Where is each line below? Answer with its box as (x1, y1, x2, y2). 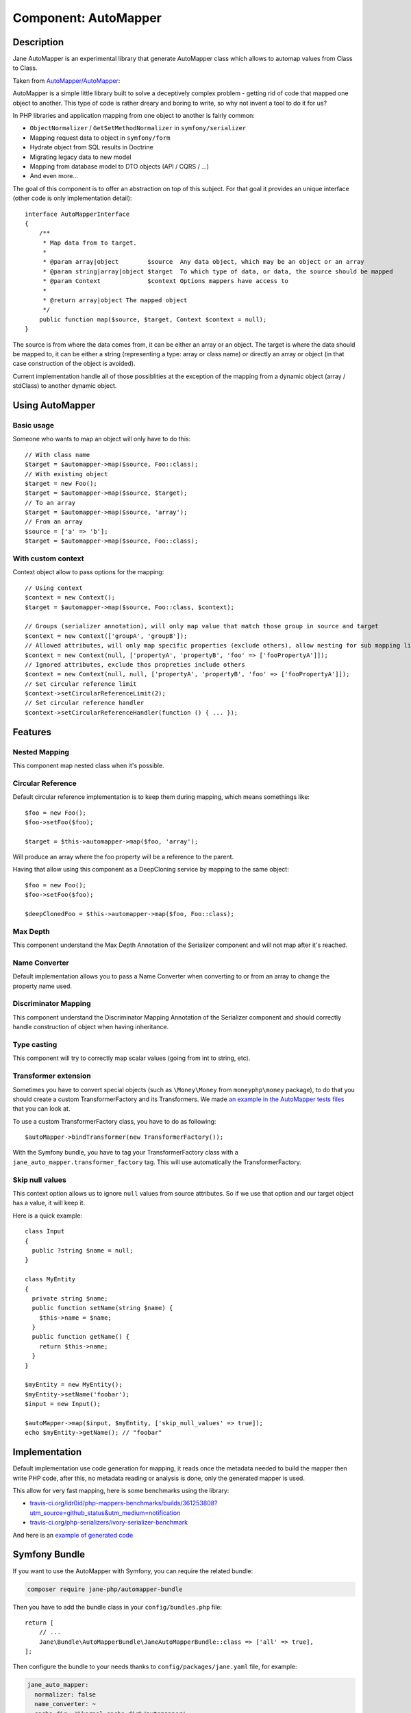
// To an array (25, 499, 76, 506)
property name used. (12, 982, 72, 990)
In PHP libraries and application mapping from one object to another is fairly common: (12, 112, 255, 120)
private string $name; (32, 1294, 108, 1302)
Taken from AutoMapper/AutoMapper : (12, 76, 121, 85)
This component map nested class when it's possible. (12, 761, 164, 769)
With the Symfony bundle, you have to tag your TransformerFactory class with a (12, 1148, 239, 1157)
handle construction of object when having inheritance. (12, 1023, 169, 1031)
